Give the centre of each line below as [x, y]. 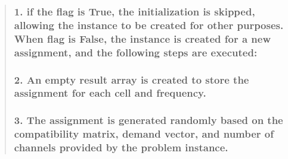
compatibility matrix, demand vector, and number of [144, 134]
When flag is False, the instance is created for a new [142, 38]
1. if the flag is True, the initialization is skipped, [134, 11]
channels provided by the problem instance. [121, 147]
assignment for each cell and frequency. [110, 93]
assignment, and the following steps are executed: [136, 52]
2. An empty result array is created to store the [131, 79]
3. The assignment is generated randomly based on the [148, 120]
